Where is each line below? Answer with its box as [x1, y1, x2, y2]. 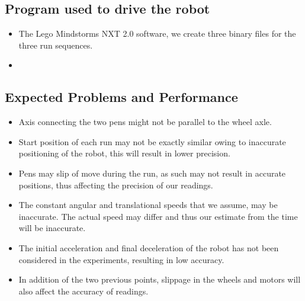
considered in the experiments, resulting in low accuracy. [18, 253, 224, 265]
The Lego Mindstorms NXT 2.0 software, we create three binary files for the [18, 27, 296, 40]
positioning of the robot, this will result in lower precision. [18, 147, 230, 159]
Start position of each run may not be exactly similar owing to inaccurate [18, 135, 286, 148]
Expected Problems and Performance [5, 88, 238, 106]
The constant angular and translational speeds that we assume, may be [18, 198, 278, 211]
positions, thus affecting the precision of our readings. [18, 178, 213, 191]
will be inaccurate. [18, 222, 86, 234]
